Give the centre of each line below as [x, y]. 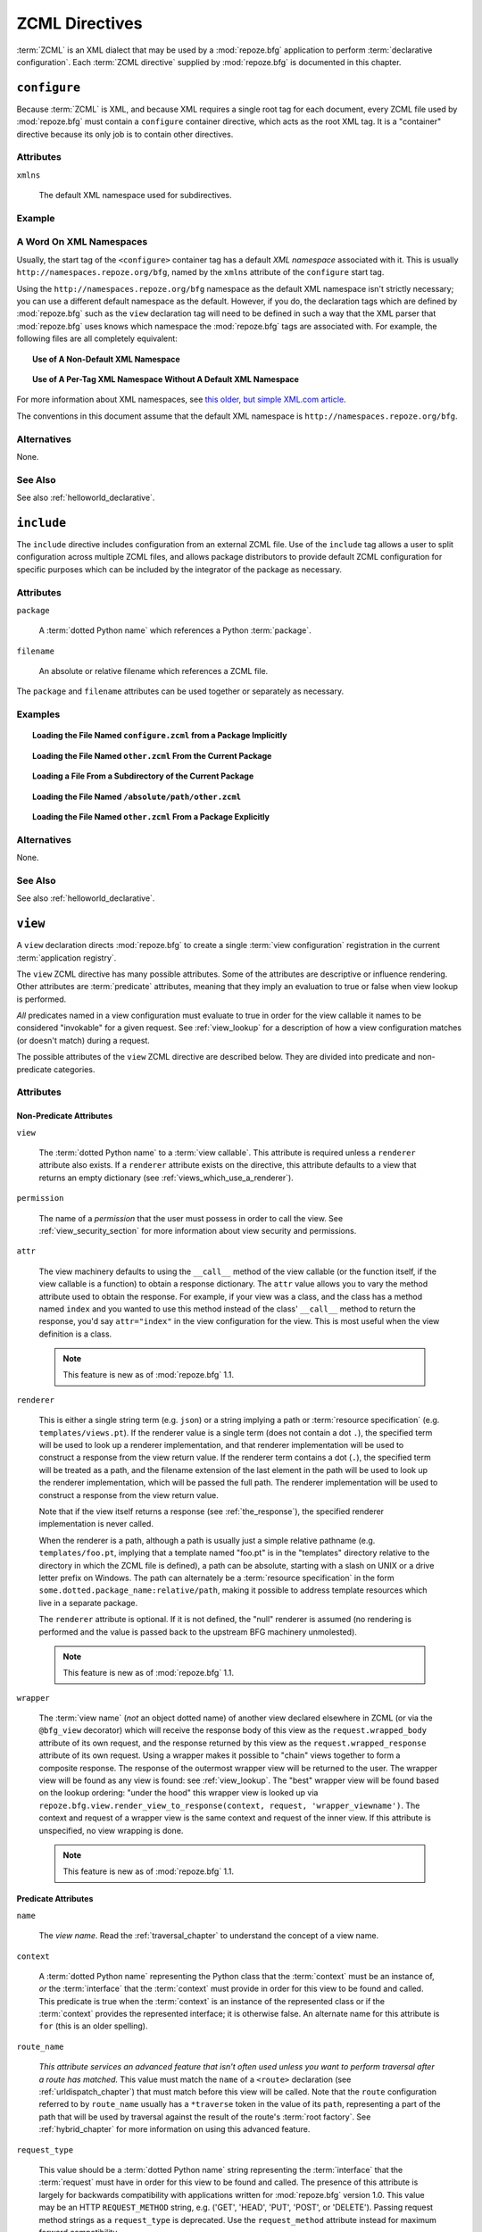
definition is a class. [75, 1334]
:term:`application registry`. [66, 958]
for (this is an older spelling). [93, 2026]
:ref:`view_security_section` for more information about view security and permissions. [198, 1230]
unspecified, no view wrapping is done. [111, 1830]
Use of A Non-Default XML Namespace [106, 359]
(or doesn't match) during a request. [83, 1040]
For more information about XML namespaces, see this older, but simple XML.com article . [182, 400]
